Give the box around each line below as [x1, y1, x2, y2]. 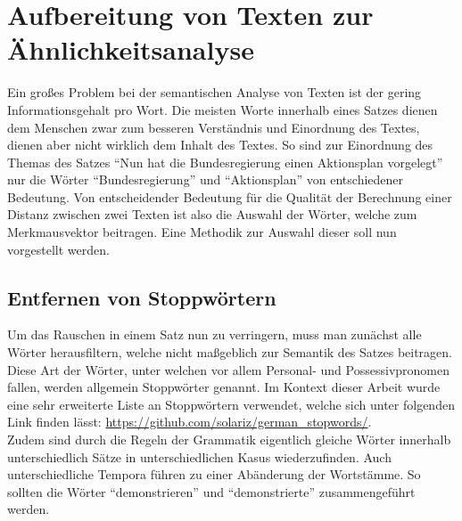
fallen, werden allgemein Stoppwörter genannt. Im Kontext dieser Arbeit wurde [7, 378, 441, 396]
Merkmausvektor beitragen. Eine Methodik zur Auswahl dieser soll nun [7, 223, 397, 241]
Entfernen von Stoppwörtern [7, 283, 276, 311]
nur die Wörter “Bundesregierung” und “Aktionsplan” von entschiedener [7, 170, 404, 189]
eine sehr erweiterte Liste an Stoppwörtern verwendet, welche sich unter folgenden [7, 395, 455, 413]
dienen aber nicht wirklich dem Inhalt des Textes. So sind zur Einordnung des [7, 135, 433, 154]
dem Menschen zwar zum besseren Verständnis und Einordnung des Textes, [7, 118, 420, 136]
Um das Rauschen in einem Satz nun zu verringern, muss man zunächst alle [7, 325, 422, 344]
